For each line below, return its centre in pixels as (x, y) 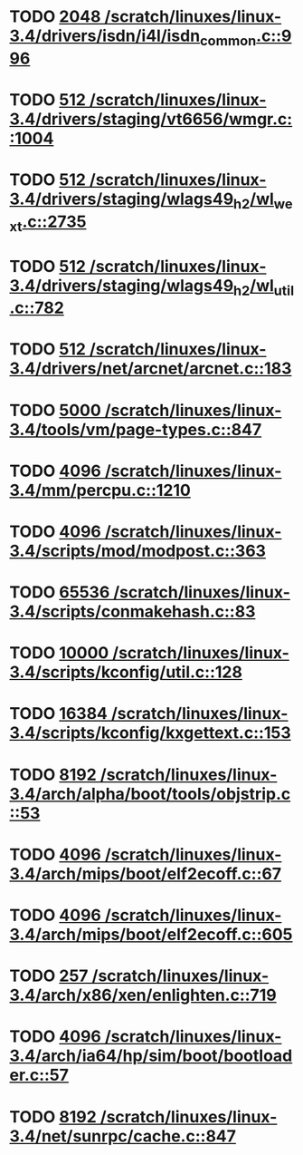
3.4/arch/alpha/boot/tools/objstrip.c (150, 794)
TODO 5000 (55, 410)
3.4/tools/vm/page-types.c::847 (136, 429)
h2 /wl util (264, 287)
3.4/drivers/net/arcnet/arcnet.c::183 (151, 369)
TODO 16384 (59, 714)
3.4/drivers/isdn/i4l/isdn (105, 36)
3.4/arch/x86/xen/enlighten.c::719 (143, 995)
